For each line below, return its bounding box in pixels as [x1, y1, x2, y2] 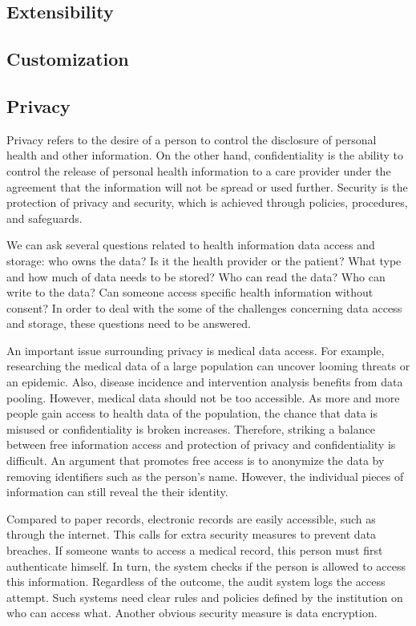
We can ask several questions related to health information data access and [6, 236, 375, 253]
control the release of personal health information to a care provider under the [6, 162, 391, 179]
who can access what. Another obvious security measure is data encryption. [6, 604, 378, 621]
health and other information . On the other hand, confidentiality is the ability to [6, 147, 403, 164]
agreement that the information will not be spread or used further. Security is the [6, 178, 408, 195]
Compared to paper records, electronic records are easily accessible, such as [6, 510, 376, 527]
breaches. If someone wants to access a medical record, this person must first [6, 542, 383, 559]
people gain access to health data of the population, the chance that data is [6, 405, 378, 422]
